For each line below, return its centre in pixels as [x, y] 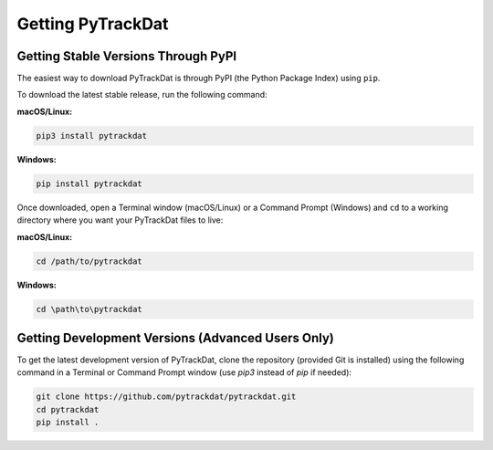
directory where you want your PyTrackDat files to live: [120, 220]
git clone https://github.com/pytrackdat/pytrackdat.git [166, 397]
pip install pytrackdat [89, 183]
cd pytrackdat [68, 409]
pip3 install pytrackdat [92, 136]
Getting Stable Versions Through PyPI [127, 56]
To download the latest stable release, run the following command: [142, 95]
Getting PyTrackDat [93, 24]
